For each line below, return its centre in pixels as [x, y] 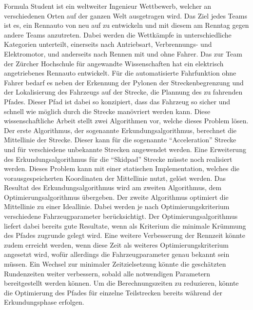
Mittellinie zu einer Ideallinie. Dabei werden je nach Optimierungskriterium [117, 206]
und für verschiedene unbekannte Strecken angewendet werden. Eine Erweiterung [125, 149]
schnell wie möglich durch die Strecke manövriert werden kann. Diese [107, 111]
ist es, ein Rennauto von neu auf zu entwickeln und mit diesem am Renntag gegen [126, 25]
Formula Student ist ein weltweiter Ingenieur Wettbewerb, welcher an [108, 6]
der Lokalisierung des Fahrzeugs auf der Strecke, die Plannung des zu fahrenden [123, 92]
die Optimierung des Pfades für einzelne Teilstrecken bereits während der [113, 292]
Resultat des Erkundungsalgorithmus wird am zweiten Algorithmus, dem [113, 187]
